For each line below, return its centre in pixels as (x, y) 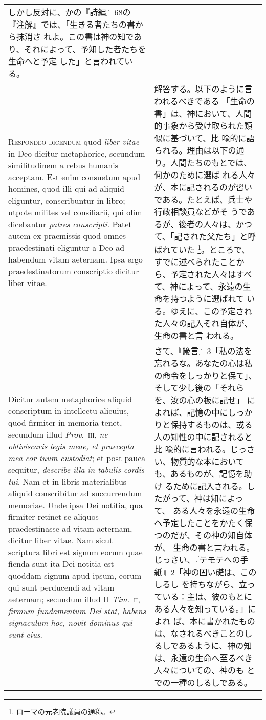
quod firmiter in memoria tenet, (65, 422)
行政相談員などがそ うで (201, 212)
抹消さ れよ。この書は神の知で (75, 37)
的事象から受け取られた (199, 126)
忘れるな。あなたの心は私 (203, 363)
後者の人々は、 (207, 224)
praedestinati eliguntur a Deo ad (66, 247)
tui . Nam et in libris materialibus (68, 481)
